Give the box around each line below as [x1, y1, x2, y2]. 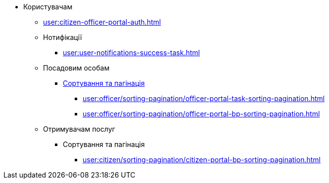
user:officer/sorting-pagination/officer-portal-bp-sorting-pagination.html [83, 110, 320, 118]
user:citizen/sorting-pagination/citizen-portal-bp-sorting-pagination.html [83, 155, 321, 164]
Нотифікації [43, 33, 82, 41]
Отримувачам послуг [43, 125, 115, 133]
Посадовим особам [43, 64, 110, 72]
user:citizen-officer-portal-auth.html [43, 18, 161, 26]
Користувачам [23, 2, 73, 11]
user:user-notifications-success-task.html [63, 48, 200, 57]
